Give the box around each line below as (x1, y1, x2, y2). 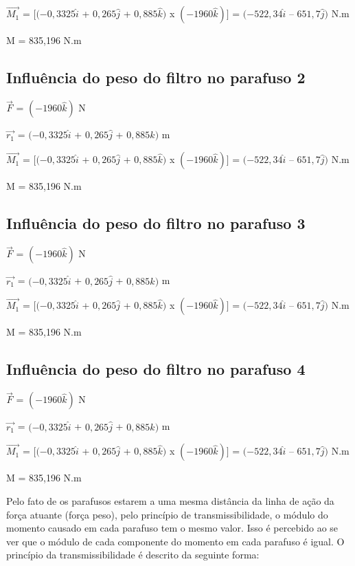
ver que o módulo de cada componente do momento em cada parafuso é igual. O (6, 534, 345, 548)
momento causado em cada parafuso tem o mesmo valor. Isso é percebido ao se (6, 521, 339, 535)
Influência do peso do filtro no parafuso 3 (6, 213, 306, 234)
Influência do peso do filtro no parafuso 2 (6, 67, 306, 88)
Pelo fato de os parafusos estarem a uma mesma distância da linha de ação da (6, 493, 334, 508)
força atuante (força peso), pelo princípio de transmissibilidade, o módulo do (6, 507, 328, 521)
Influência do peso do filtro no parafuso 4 (6, 358, 306, 380)
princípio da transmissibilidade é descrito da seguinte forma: (6, 547, 260, 562)
